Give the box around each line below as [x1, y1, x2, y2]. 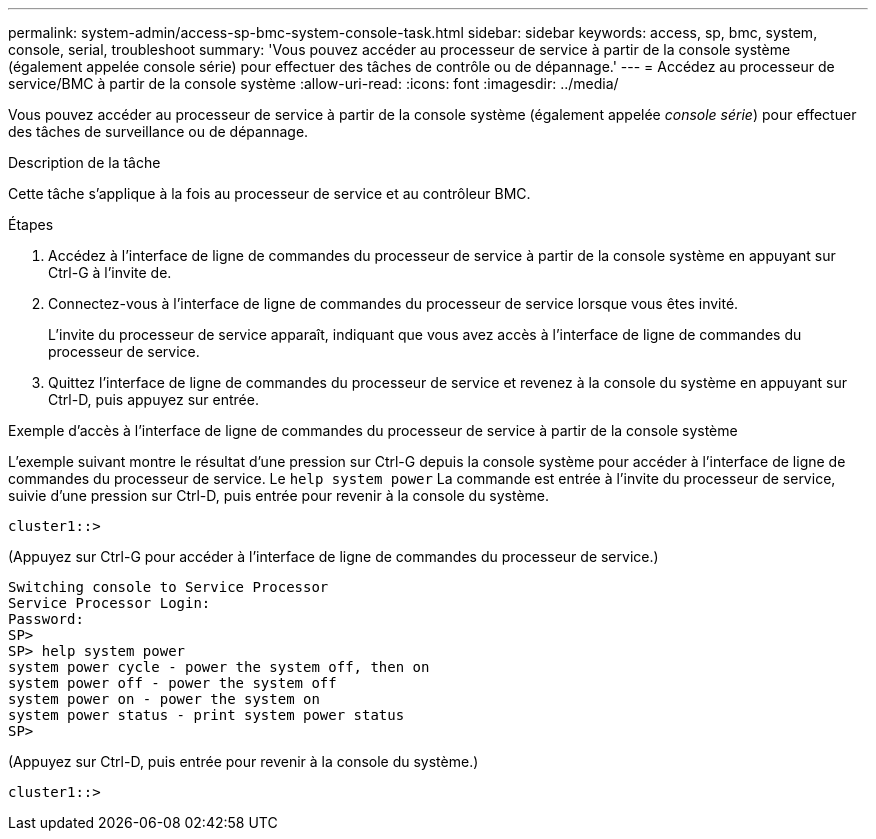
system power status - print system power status [8, 707, 405, 723]
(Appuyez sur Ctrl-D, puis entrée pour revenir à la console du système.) [8, 753, 479, 770]
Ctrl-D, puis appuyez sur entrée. [48, 391, 259, 408]
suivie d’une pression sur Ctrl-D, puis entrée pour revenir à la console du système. [8, 487, 550, 504]
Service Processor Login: [8, 595, 211, 611]
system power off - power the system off [8, 675, 337, 691]
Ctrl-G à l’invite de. [48, 264, 172, 281]
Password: [8, 611, 84, 627]
